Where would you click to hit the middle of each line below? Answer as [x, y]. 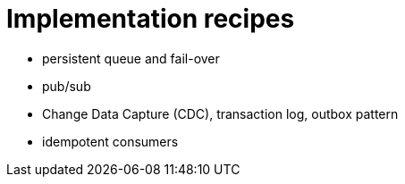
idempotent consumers [110, 141]
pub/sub [67, 86]
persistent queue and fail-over [131, 58]
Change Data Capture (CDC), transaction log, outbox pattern [220, 113]
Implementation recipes [151, 19]
